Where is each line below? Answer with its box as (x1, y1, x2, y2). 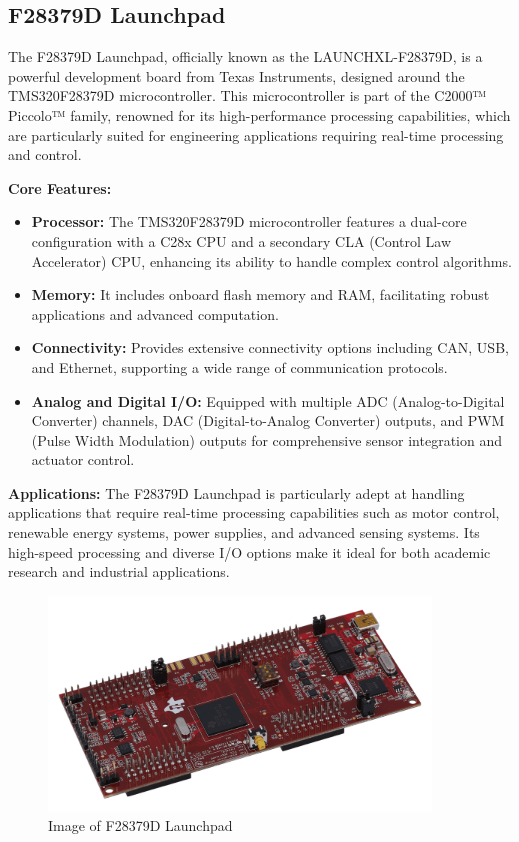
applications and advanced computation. (31, 303, 279, 324)
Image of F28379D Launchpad (48, 815, 233, 836)
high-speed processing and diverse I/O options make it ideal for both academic (8, 541, 491, 562)
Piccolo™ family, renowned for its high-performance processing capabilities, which (8, 104, 511, 125)
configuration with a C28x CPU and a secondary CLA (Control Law (31, 230, 452, 251)
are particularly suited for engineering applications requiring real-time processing (8, 124, 504, 145)
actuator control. (31, 449, 135, 470)
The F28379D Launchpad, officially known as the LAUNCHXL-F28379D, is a (8, 46, 483, 67)
